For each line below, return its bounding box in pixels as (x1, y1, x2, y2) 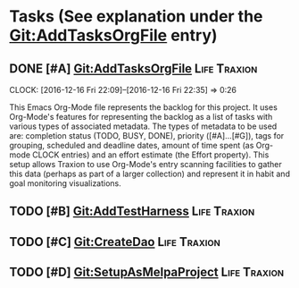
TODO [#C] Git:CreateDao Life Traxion (9, 234, 221, 250)
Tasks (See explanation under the (9, 6, 263, 27)
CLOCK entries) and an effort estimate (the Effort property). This (32, 149, 270, 160)
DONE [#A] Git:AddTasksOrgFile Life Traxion (9, 61, 258, 76)
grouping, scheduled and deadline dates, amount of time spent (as (9, 140, 254, 150)
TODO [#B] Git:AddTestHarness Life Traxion (9, 204, 255, 219)
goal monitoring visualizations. (9, 178, 122, 189)
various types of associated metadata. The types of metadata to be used (9, 121, 278, 131)
